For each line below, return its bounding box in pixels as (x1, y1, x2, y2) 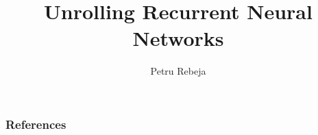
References (5, 115, 66, 132)
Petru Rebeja (150, 64, 206, 78)
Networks (132, 24, 224, 52)
